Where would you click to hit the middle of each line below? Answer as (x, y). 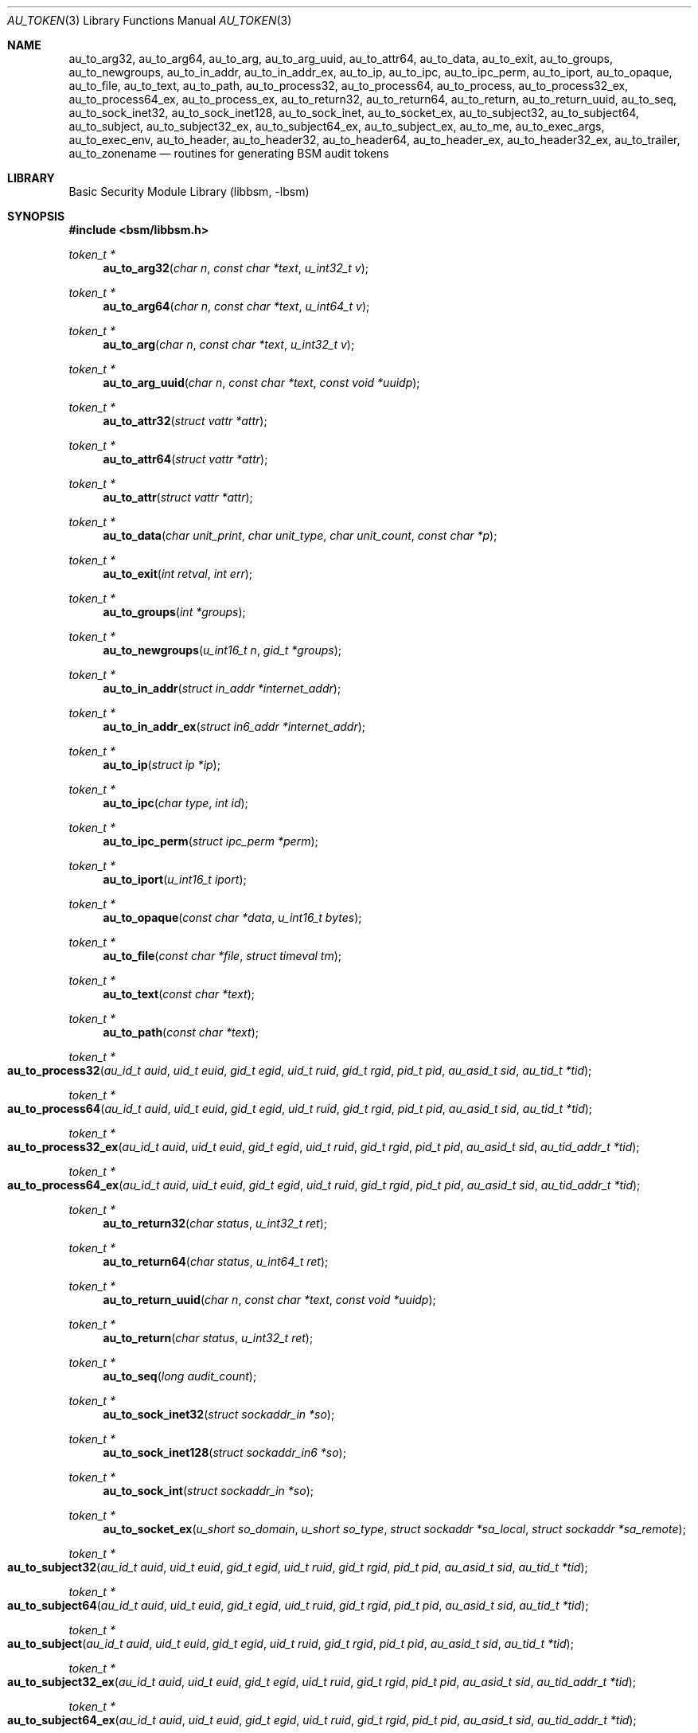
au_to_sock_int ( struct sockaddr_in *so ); (208, 1491)
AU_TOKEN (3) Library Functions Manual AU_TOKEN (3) (150, 20)
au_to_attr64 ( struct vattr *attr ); (185, 459)
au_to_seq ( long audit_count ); (180, 1376)
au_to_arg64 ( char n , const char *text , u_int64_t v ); (236, 306)
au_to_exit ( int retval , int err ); (178, 574)
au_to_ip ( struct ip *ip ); (162, 765)
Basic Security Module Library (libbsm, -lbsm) (189, 191)
